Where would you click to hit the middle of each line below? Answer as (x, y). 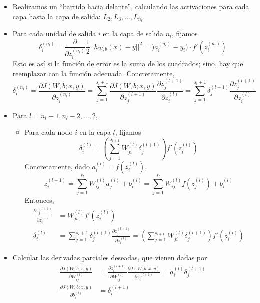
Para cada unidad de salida (54, 33)
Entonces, (39, 200)
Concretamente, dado (57, 166)
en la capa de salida (133, 33)
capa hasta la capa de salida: (56, 16)
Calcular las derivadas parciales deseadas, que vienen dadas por (110, 258)
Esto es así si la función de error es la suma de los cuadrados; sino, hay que (128, 63)
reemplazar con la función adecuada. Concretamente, (93, 73)
